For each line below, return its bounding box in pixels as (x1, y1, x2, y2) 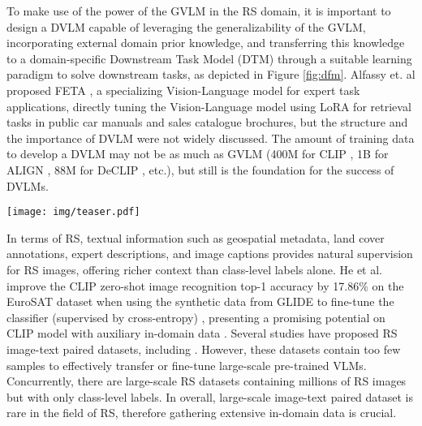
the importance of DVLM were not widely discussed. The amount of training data (6, 129, 415, 146)
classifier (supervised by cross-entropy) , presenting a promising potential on (6, 308, 385, 325)
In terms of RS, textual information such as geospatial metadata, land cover (6, 229, 385, 246)
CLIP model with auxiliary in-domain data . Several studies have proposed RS (6, 325, 398, 342)
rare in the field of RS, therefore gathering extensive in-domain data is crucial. (6, 404, 397, 421)
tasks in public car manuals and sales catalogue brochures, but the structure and (6, 114, 408, 131)
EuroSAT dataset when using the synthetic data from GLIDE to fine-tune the (6, 293, 394, 310)
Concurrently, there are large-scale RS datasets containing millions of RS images (6, 372, 407, 389)
